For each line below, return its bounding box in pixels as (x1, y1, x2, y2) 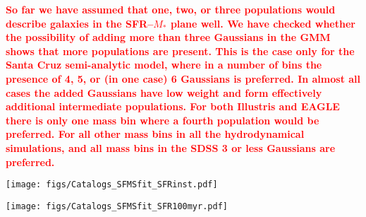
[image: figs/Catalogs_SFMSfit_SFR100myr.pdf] (6, 201, 228, 211)
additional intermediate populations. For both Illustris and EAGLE (6, 99, 340, 114)
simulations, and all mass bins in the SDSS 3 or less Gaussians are (6, 140, 336, 155)
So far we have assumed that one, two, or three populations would (6, 2, 336, 16)
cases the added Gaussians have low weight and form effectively (6, 85, 322, 100)
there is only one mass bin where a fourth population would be (6, 112, 319, 127)
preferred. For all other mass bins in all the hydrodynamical (6, 127, 305, 141)
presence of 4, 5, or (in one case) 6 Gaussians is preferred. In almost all (6, 71, 361, 86)
